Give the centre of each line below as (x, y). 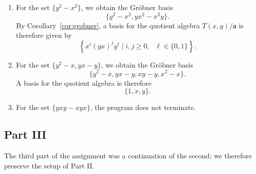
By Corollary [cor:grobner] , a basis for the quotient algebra (108, 25)
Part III (25, 134)
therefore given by (44, 35)
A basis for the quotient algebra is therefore (84, 82)
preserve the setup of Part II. (49, 165)
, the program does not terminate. (143, 107)
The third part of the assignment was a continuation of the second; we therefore (128, 155)
